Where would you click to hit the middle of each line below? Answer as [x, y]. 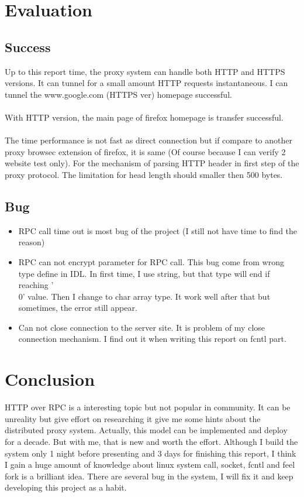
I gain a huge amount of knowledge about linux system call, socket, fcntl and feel [150, 465]
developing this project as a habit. [66, 487]
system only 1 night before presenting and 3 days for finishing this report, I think [151, 453]
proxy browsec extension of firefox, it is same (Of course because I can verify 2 [145, 151]
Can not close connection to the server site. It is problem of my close [141, 327]
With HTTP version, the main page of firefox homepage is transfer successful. [144, 117]
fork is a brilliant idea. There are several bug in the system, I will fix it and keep [149, 476]
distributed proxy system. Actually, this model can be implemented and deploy [146, 430]
